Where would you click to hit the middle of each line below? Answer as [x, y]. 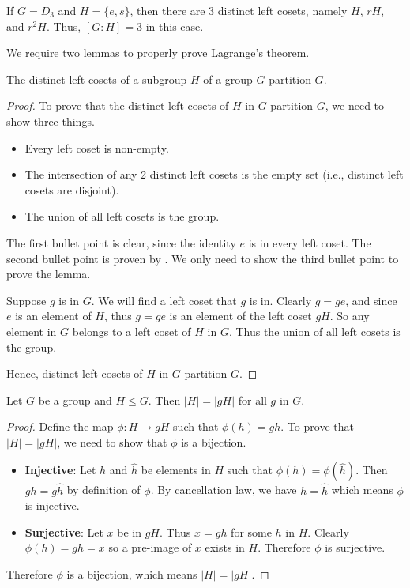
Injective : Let [60, 470]
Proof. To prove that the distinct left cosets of [118, 106]
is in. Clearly [280, 300]
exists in [225, 547]
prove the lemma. [49, 274]
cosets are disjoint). [72, 189]
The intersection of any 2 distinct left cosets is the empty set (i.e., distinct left [214, 174]
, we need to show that [112, 441]
